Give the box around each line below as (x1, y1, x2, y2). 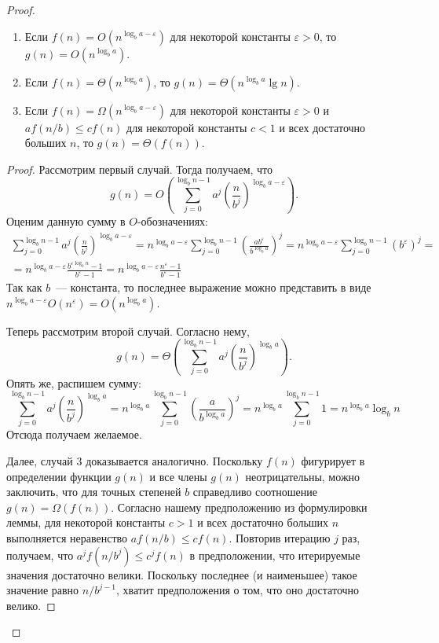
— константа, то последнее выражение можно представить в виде (56, 279, 371, 296)
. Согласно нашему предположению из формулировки (111, 498, 368, 515)
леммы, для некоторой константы (6, 514, 166, 531)
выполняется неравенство (6, 530, 128, 546)
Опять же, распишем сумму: (6, 374, 141, 391)
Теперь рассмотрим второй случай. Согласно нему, (6, 322, 250, 339)
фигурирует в (301, 453, 365, 469)
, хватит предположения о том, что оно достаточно (116, 582, 360, 598)
